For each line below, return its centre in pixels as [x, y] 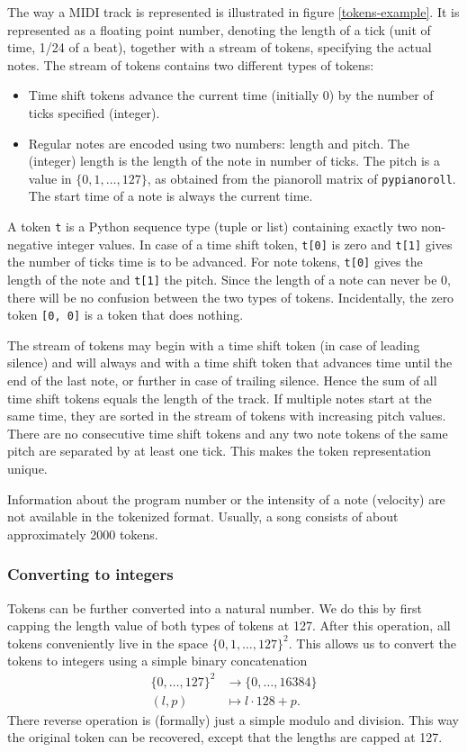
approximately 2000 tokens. [83, 534]
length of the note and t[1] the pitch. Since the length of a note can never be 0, [229, 279]
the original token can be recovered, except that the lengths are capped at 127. [225, 737]
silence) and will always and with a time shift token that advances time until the [230, 362]
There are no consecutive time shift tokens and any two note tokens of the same [228, 433]
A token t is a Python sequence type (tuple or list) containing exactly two [212, 226]
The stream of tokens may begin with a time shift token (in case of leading [214, 344]
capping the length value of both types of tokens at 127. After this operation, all [229, 625]
